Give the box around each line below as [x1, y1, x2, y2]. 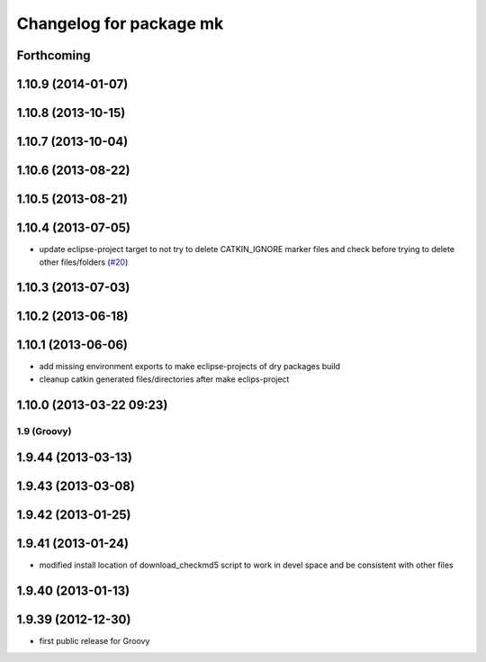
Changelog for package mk [16, 14, 224, 33]
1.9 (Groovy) [16, 424, 72, 437]
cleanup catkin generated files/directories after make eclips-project [39, 374, 290, 385]
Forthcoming [16, 48, 91, 63]
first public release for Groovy [39, 636, 150, 647]
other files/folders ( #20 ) [39, 257, 129, 268]
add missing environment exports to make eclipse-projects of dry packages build [39, 361, 341, 372]
